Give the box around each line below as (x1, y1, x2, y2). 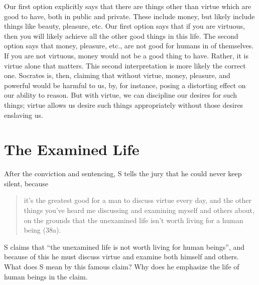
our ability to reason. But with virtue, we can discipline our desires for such (4, 90, 237, 100)
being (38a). (24, 225, 61, 235)
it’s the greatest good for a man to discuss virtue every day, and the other (24, 195, 252, 205)
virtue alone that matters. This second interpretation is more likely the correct (4, 60, 246, 70)
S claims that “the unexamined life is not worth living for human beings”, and (4, 241, 245, 252)
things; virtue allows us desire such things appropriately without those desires (4, 99, 243, 110)
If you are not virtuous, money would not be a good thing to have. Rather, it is (4, 50, 248, 60)
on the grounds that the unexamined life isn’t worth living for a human (24, 215, 243, 225)
